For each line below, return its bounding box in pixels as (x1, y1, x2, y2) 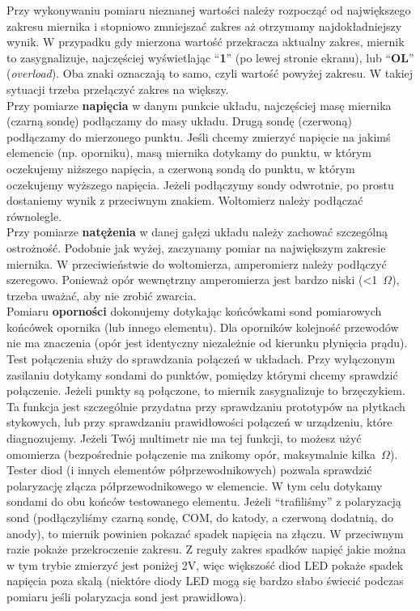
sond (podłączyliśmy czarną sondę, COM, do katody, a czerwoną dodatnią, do (6, 509, 393, 525)
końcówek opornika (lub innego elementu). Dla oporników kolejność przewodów (6, 318, 399, 335)
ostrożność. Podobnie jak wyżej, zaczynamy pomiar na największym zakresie (6, 239, 386, 256)
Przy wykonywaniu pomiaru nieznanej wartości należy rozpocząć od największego (6, 2, 411, 18)
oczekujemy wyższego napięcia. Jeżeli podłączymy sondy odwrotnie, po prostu (6, 176, 394, 193)
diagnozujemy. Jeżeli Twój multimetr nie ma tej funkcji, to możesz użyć (6, 430, 362, 447)
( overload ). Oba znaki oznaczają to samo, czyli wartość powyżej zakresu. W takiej (6, 65, 414, 82)
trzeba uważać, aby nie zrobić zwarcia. (6, 286, 197, 303)
